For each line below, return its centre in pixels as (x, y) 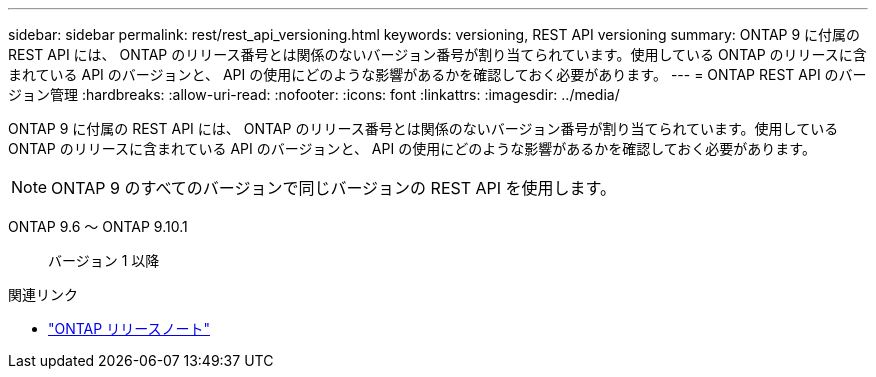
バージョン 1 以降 (104, 260)
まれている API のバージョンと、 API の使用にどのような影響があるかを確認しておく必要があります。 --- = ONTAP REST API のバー (437, 74)
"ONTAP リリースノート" (129, 328)
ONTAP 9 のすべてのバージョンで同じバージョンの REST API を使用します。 (333, 188)
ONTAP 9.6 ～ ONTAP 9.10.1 (98, 226)
